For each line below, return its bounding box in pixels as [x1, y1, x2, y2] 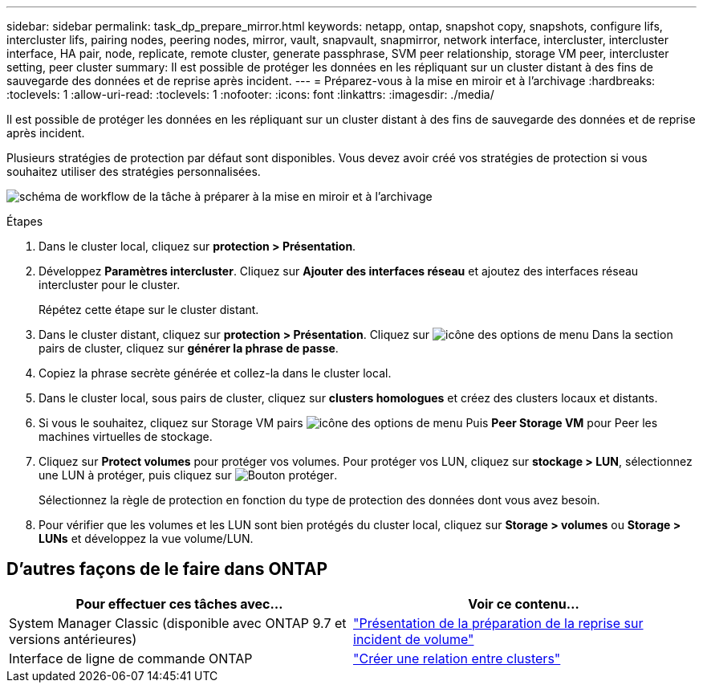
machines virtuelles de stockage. [39, 430, 213, 443]
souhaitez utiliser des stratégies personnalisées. [6, 165, 261, 178]
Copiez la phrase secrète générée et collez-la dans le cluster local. [39, 366, 392, 380]
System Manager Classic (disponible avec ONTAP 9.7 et [9, 614, 347, 631]
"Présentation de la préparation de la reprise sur [353, 614, 644, 631]
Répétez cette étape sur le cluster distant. [39, 303, 259, 316]
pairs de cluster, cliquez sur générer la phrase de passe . [39, 341, 339, 355]
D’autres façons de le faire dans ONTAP [6, 559, 328, 580]
